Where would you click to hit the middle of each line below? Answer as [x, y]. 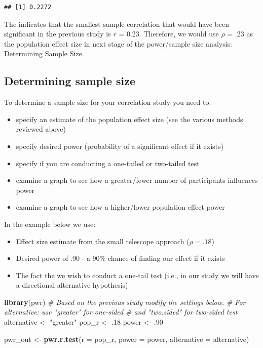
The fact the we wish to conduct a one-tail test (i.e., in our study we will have [137, 275]
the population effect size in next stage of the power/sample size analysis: [118, 43]
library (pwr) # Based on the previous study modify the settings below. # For [125, 302]
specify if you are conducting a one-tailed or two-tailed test [108, 163]
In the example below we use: [50, 224]
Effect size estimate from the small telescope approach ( [103, 241]
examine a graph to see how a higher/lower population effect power [120, 207]
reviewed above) [41, 129]
